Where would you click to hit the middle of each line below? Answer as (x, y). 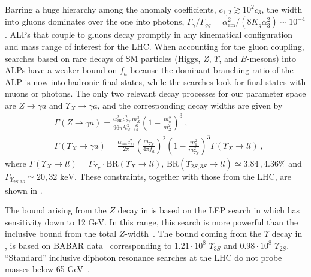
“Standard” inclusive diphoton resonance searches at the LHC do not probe (144, 257)
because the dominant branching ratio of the (212, 70)
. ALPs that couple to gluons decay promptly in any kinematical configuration (149, 34)
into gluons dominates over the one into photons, (95, 21)
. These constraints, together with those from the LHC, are (183, 176)
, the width (282, 9)
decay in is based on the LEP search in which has (209, 210)
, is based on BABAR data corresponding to (88, 245)
